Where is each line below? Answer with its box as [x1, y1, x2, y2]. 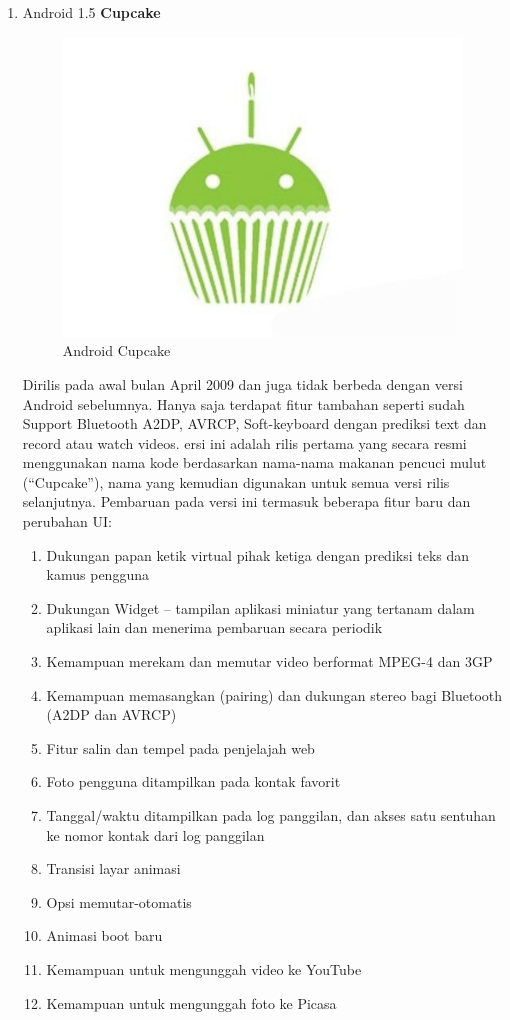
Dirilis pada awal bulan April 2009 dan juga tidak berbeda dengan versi [22, 373, 463, 394]
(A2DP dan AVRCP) [46, 704, 177, 725]
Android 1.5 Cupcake [22, 2, 161, 22]
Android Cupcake [62, 340, 171, 361]
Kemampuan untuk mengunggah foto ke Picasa [46, 992, 337, 1013]
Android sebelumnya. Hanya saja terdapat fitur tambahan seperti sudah [22, 393, 465, 414]
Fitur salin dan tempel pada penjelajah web [46, 737, 315, 758]
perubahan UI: [22, 511, 112, 532]
